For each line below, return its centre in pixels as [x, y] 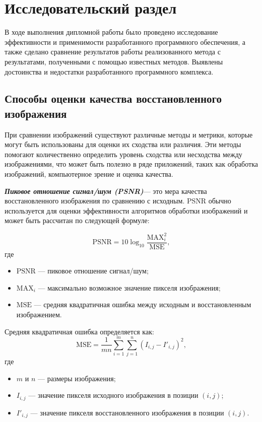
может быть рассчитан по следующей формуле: [77, 220]
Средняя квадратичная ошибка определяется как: [79, 331]
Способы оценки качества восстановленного [113, 98]
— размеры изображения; [77, 378]
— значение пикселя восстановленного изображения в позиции [127, 412]
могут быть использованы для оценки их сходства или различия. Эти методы [123, 144]
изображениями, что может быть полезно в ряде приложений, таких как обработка [131, 164]
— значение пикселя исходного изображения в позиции [113, 395]
